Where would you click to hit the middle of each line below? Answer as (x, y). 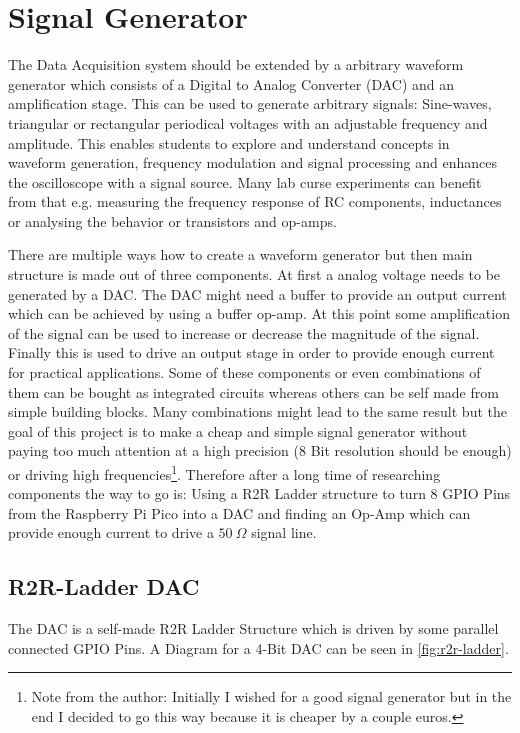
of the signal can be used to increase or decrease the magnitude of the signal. (244, 332)
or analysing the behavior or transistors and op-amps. (172, 220)
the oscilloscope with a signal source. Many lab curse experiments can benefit (245, 181)
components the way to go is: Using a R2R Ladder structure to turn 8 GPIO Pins (259, 493)
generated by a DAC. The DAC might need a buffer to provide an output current (257, 293)
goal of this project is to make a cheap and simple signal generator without (238, 430)
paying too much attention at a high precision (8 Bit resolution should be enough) (260, 450)
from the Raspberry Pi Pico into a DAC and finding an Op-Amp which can (239, 512)
